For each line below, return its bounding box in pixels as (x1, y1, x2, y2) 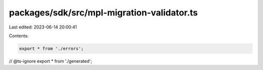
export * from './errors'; (19, 46, 84, 51)
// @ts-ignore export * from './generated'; (9, 58, 92, 64)
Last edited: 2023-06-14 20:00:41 (9, 24, 77, 30)
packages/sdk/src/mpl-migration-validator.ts (9, 7, 198, 18)
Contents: (9, 33, 29, 39)
